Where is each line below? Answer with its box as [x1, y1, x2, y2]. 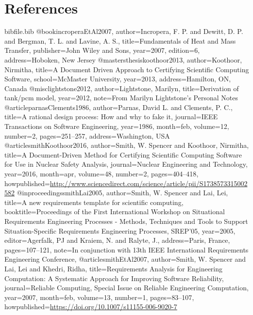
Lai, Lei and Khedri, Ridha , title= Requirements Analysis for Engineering [4, 263, 223, 273]
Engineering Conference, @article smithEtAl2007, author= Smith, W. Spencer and [4, 254, 246, 264]
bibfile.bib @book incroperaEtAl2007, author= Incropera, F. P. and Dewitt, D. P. [4, 26, 243, 36]
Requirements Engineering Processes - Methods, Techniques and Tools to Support [4, 216, 248, 226]
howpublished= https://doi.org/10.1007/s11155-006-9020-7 [4, 301, 177, 312]
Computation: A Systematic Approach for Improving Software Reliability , [4, 273, 224, 283]
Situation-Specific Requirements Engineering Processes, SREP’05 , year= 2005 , [4, 225, 236, 236]
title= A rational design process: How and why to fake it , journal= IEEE [4, 111, 218, 122]
